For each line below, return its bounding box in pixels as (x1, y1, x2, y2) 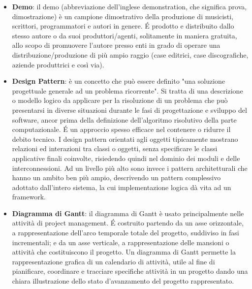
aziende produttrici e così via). (12, 59, 104, 69)
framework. (12, 192, 46, 202)
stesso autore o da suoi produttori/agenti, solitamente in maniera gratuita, (12, 30, 237, 40)
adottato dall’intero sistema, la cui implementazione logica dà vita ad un (12, 182, 231, 192)
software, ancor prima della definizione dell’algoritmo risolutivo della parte (12, 114, 237, 125)
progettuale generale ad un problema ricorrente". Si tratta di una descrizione (12, 85, 243, 96)
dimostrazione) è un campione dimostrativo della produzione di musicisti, (12, 11, 234, 21)
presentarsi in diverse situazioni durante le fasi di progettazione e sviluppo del (12, 104, 247, 115)
